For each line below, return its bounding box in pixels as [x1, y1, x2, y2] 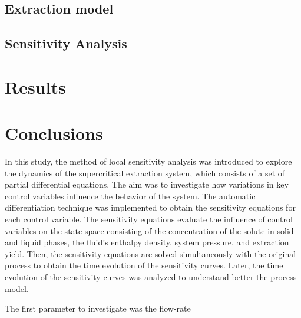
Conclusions [5, 121, 103, 145]
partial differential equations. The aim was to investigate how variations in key [5, 178, 289, 191]
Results [5, 74, 66, 99]
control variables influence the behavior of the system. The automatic [5, 189, 256, 202]
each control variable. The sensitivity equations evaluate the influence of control [5, 213, 293, 225]
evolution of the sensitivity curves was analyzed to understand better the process [5, 271, 297, 283]
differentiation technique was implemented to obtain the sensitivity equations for [5, 201, 296, 214]
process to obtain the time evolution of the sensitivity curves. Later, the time [5, 259, 283, 271]
